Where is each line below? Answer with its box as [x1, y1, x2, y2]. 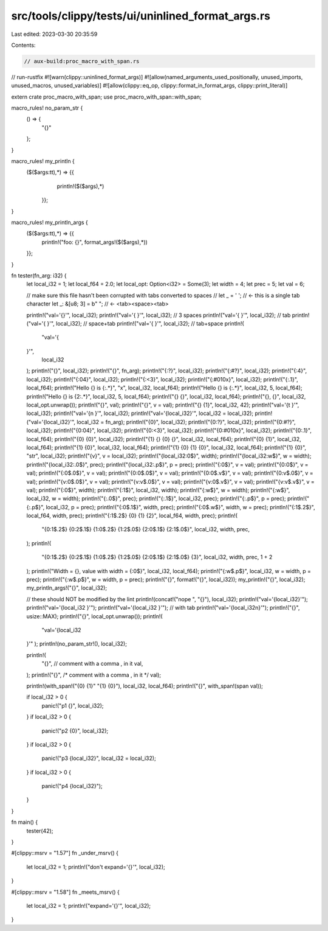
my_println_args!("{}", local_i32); [26, 584, 108, 591]
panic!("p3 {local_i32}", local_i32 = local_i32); [41, 755, 156, 762]
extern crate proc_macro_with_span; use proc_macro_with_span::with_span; [11, 93, 202, 100]
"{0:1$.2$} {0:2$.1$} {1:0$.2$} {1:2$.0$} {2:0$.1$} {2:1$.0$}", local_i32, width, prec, [41, 526, 250, 533]
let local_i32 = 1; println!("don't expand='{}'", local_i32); [26, 863, 165, 870]
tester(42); [26, 827, 53, 834]
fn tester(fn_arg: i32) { [11, 271, 67, 279]
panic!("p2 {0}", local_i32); [41, 727, 109, 734]
